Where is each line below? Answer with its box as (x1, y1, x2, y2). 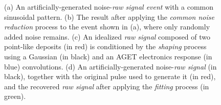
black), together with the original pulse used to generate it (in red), (4, 71, 216, 82)
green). (4, 91, 26, 101)
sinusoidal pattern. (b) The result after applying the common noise (4, 11, 214, 22)
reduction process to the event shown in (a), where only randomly (4, 21, 210, 32)
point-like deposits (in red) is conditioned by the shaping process (4, 41, 207, 52)
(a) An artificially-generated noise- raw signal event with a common (4, 2, 214, 12)
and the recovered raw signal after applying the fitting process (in (4, 81, 209, 91)
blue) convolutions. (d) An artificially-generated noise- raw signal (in (4, 61, 217, 72)
